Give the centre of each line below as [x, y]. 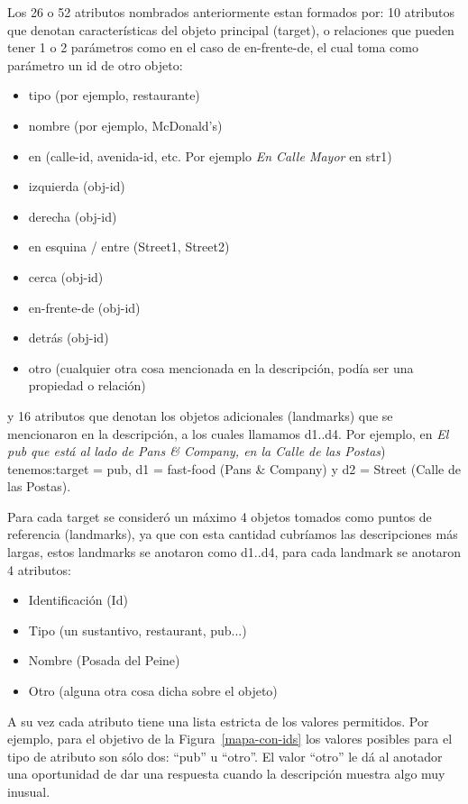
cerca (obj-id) [66, 276]
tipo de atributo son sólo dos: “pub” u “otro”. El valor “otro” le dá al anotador [225, 756]
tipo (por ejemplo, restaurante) [114, 95]
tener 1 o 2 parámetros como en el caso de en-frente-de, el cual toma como [213, 47]
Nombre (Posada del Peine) [104, 660]
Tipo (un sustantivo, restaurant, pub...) [138, 630]
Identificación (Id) [78, 600]
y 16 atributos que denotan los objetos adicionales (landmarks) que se [200, 415]
